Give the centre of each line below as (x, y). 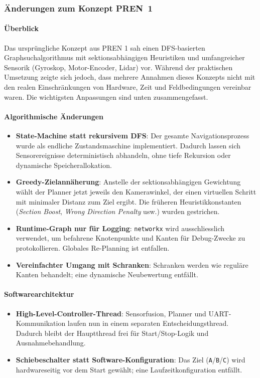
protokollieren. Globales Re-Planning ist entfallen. (93, 248)
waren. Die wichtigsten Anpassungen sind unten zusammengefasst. (106, 97)
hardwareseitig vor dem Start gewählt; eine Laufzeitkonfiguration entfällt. (129, 369)
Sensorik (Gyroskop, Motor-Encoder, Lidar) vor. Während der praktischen (118, 67)
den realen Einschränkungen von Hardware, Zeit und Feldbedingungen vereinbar (128, 87)
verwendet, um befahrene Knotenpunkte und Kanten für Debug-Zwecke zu (131, 238)
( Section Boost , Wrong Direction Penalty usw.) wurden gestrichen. (118, 211)
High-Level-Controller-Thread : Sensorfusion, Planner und (111, 313)
